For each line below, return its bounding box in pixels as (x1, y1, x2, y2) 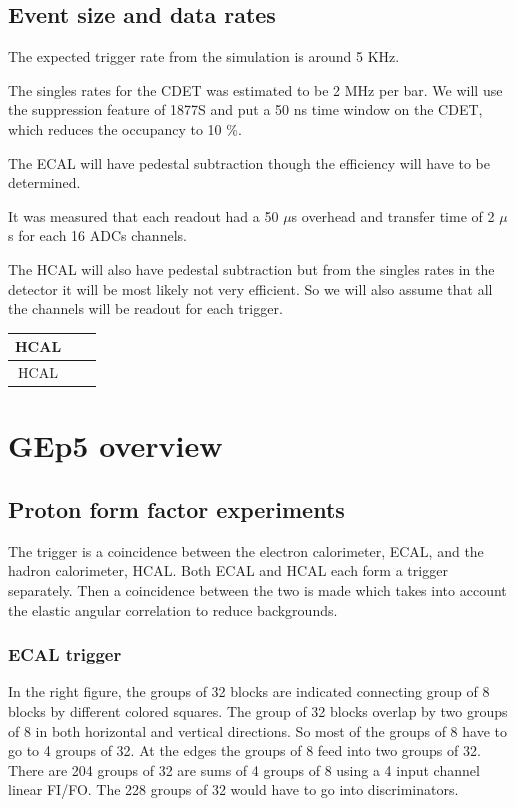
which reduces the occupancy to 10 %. (8, 118, 242, 139)
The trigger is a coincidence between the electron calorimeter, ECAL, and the (8, 540, 484, 561)
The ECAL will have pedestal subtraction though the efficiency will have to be (8, 152, 491, 173)
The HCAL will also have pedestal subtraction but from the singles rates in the (8, 258, 495, 279)
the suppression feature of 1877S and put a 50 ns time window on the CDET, (8, 99, 483, 120)
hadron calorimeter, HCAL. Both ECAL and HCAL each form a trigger (8, 560, 448, 581)
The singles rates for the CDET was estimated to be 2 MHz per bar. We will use (8, 79, 503, 100)
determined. (8, 172, 81, 193)
